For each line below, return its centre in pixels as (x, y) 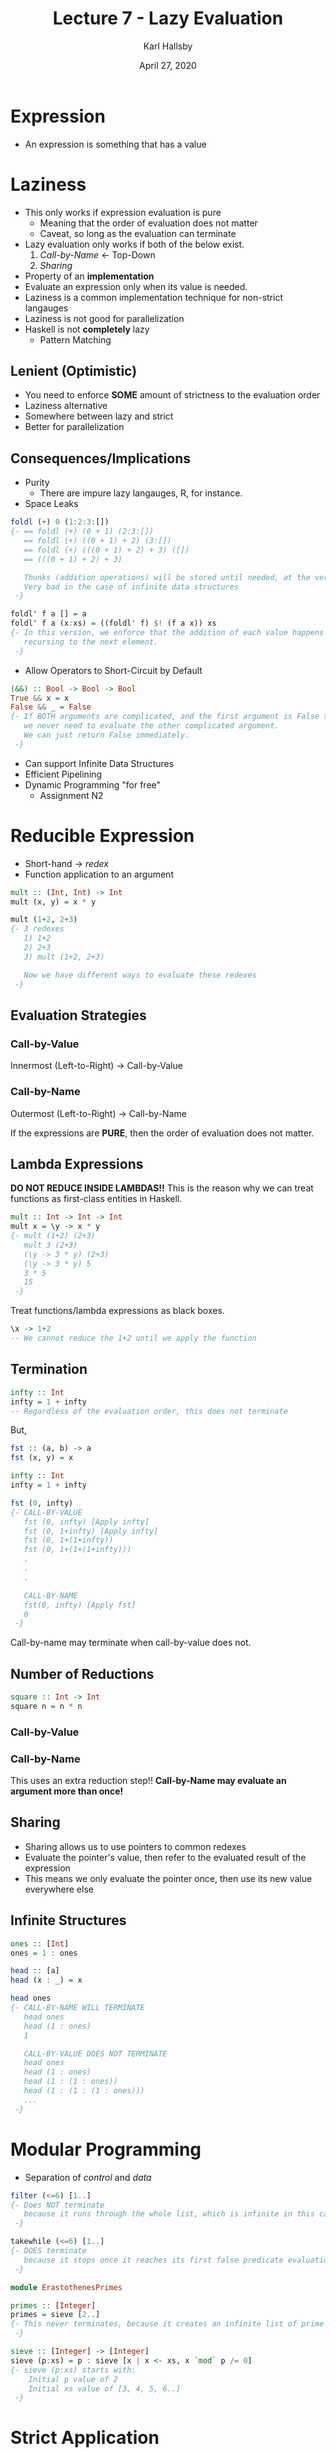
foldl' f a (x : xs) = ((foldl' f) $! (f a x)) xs (113, 623)
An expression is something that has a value (115, 144)
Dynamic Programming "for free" (93, 784)
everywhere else (59, 1889)
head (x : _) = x (46, 1980)
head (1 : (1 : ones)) (70, 2082)
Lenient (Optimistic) (74, 371)
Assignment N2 (71, 795)
